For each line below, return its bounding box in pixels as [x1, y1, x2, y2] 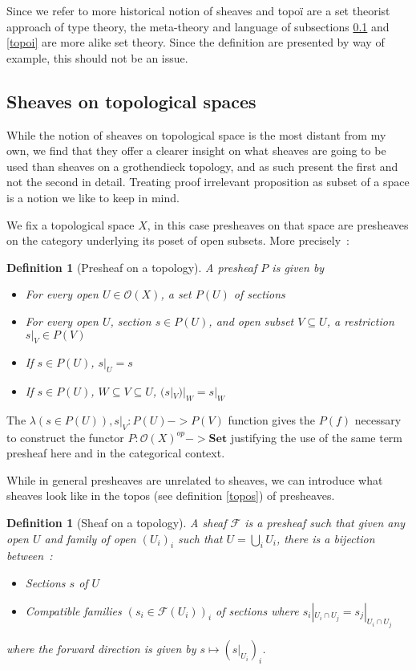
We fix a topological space [6, 216, 135, 233]
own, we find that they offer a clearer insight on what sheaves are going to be [6, 142, 386, 159]
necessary [354, 411, 402, 428]
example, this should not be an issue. [6, 49, 188, 66]
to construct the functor [6, 428, 124, 445]
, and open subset [208, 312, 294, 329]
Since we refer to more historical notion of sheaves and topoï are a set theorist [6, 2, 390, 18]
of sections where [216, 602, 299, 619]
